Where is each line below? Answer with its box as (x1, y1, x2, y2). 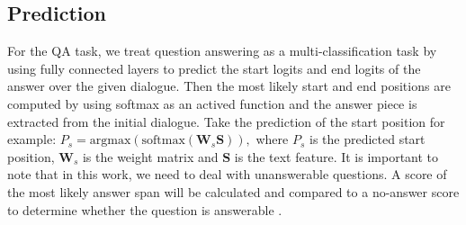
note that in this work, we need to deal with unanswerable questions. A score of (7, 165, 447, 184)
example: (7, 130, 57, 148)
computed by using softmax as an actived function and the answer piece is (7, 94, 417, 112)
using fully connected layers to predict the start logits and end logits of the (7, 58, 421, 77)
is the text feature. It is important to (234, 147, 439, 166)
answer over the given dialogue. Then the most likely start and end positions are (7, 76, 451, 95)
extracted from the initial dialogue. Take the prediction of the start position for (7, 112, 445, 130)
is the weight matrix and (82, 147, 219, 166)
